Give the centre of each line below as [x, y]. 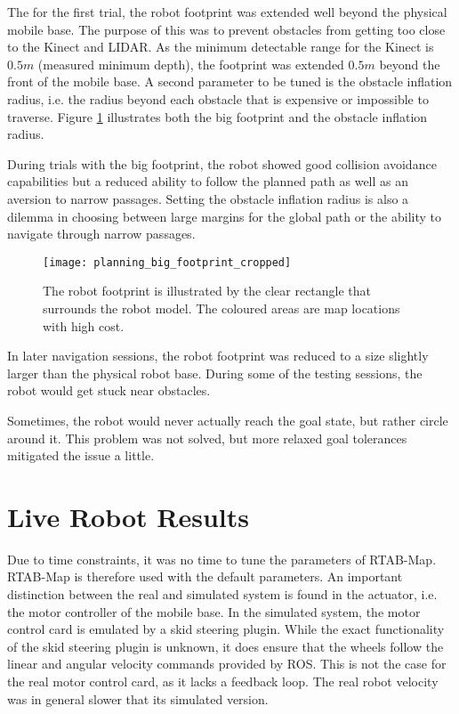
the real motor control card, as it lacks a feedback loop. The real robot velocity [223, 681]
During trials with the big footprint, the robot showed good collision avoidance [222, 163]
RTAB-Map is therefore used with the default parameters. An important [205, 576]
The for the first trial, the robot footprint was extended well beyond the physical [227, 12]
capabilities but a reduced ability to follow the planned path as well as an [208, 181]
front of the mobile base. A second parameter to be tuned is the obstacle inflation [230, 81]
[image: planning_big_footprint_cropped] [167, 262]
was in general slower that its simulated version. [138, 698]
